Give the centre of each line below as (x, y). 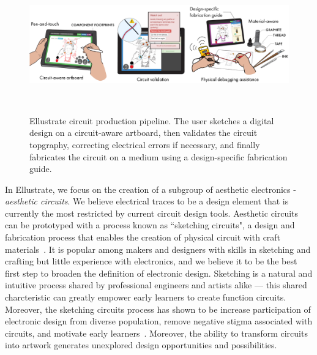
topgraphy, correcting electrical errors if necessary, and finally (145, 144)
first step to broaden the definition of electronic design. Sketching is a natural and (159, 273)
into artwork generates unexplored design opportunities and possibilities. (141, 345)
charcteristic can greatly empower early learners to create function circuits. (146, 297)
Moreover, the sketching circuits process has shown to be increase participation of (158, 309)
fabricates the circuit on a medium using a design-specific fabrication (158, 156)
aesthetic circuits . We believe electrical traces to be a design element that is (147, 201)
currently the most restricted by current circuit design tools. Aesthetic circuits (152, 213)
